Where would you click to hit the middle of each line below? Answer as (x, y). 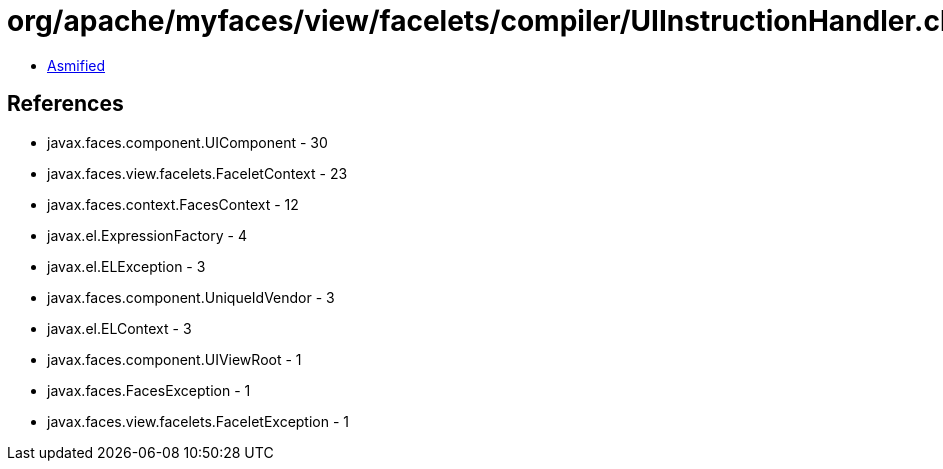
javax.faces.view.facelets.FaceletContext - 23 (197, 173)
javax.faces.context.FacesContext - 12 (173, 204)
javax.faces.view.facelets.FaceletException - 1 (198, 421)
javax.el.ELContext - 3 (119, 328)
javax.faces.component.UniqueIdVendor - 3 (191, 297)
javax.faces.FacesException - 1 (149, 390)
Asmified (76, 65)
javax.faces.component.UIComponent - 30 (187, 142)
